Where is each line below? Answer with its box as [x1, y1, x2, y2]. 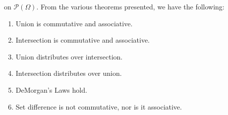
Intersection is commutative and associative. [15, 35, 150, 45]
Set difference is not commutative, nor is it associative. [15, 101, 182, 112]
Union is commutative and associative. [15, 18, 133, 28]
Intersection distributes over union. [15, 68, 122, 78]
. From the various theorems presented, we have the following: [36, 1, 225, 11]
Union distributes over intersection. [15, 51, 123, 61]
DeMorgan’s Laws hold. [15, 84, 87, 95]
